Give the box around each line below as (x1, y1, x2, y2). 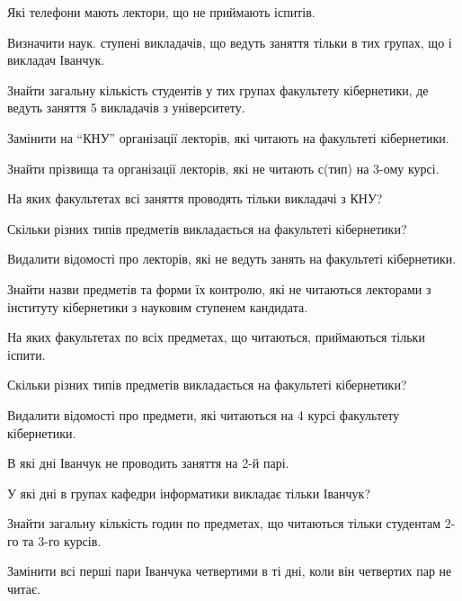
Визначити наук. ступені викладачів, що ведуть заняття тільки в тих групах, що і (7, 32, 452, 51)
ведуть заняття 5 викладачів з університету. (7, 98, 245, 117)
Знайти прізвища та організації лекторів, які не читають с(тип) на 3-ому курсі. (7, 158, 440, 177)
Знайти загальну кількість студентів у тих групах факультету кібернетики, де (7, 80, 429, 99)
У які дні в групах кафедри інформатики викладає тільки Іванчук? (7, 483, 371, 502)
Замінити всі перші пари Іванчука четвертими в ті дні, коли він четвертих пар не (7, 561, 452, 580)
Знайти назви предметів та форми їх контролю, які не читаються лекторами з (7, 279, 431, 298)
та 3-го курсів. (22, 531, 102, 550)
